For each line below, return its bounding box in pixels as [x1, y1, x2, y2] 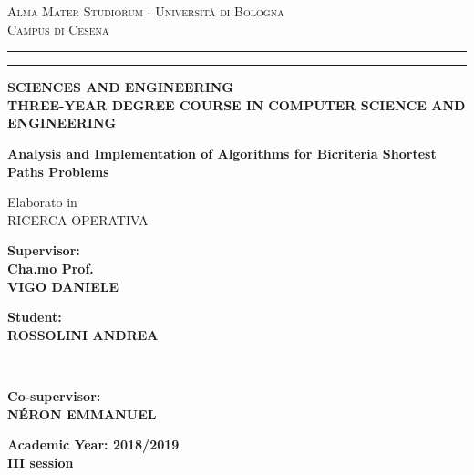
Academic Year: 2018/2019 [7, 435, 180, 454]
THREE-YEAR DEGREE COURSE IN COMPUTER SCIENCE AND [7, 95, 466, 114]
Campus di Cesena [7, 19, 109, 38]
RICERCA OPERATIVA [7, 210, 149, 229]
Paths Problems [7, 161, 109, 181]
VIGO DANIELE [7, 276, 119, 295]
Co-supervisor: [7, 386, 101, 405]
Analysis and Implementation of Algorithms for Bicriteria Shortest [7, 143, 437, 162]
